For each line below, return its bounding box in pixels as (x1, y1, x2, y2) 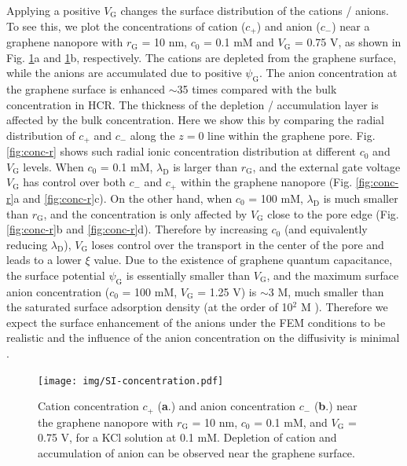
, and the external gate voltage (252, 158, 401, 174)
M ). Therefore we (300, 299, 388, 315)
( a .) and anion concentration (157, 398, 296, 414)
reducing (6, 236, 48, 252)
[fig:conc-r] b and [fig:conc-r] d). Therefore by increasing (6, 221, 268, 237)
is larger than (173, 158, 237, 174)
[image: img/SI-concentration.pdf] (38, 375, 224, 387)
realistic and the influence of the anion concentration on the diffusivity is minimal (6, 329, 400, 346)
